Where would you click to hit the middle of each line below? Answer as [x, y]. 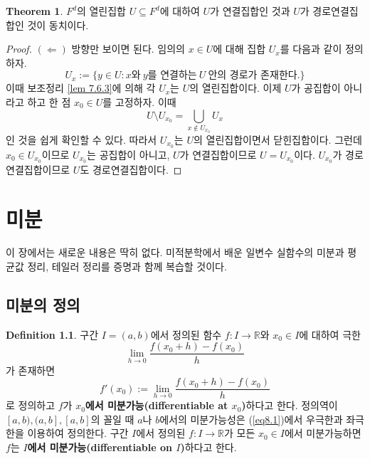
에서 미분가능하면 [323, 433]
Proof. [19, 49]
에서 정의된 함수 [186, 334]
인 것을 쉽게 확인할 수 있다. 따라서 [81, 140]
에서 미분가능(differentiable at [157, 405]
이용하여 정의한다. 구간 [78, 433]
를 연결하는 [172, 76]
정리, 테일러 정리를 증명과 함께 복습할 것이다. [127, 267]
